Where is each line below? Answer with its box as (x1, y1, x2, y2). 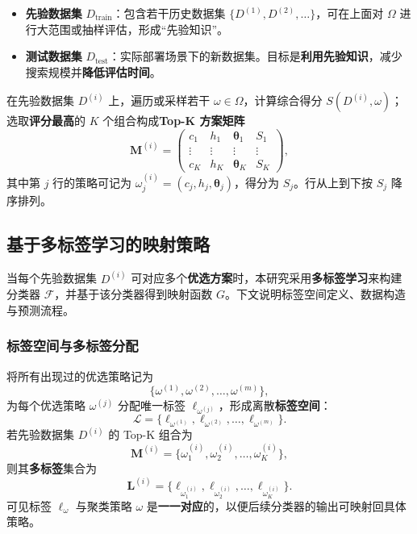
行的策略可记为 (52, 173, 132, 190)
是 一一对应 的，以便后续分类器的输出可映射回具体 (146, 497, 407, 514)
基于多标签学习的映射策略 (6, 232, 210, 257)
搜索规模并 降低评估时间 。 (25, 63, 161, 80)
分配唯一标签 (118, 397, 186, 414)
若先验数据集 (6, 426, 74, 443)
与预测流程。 (6, 301, 74, 318)
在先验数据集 (6, 92, 74, 109)
